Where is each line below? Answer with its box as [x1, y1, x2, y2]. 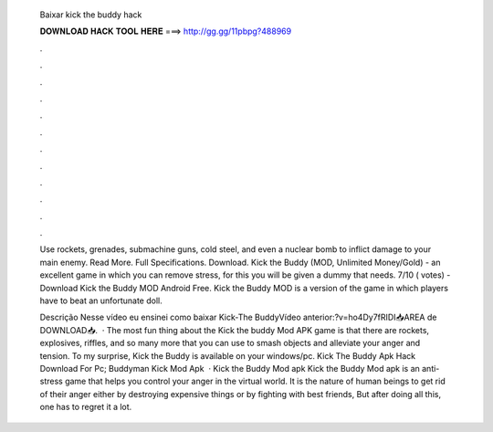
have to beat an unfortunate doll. [39, 295, 163, 306]
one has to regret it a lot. [39, 402, 132, 413]
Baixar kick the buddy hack [39, 9, 142, 20]
